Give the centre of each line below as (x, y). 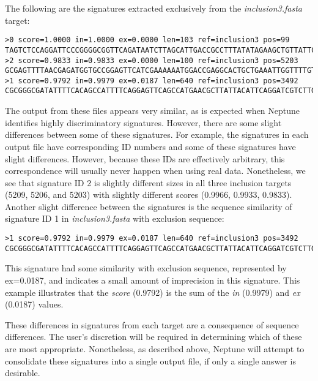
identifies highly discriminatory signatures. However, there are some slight (143, 122)
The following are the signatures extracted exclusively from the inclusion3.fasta (153, 8)
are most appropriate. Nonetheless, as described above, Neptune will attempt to (155, 348)
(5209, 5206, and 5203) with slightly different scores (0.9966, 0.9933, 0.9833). (149, 194)
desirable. (23, 373)
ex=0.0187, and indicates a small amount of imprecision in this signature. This (153, 280)
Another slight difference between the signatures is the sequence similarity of (149, 206)
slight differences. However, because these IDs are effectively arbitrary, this (145, 158)
